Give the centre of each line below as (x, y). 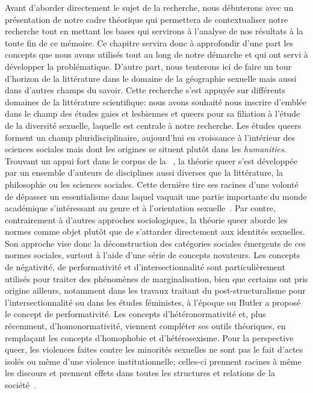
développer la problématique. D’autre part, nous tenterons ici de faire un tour (148, 66)
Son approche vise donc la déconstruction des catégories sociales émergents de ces (155, 243)
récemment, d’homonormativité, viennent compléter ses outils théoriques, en (145, 326)
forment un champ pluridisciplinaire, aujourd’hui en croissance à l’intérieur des (150, 137)
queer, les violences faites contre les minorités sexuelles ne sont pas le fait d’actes (154, 349)
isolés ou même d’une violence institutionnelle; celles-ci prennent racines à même (153, 361)
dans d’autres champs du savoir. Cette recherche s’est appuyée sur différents (145, 90)
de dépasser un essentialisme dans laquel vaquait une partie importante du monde (156, 196)
